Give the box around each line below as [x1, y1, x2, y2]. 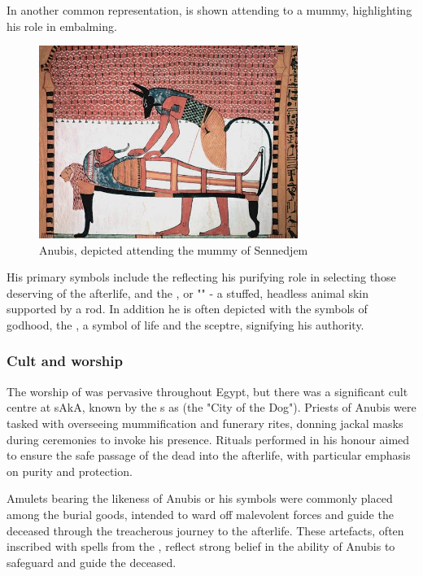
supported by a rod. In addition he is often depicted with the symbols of [7, 300, 368, 317]
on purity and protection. [7, 462, 133, 479]
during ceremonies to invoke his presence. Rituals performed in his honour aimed [7, 430, 410, 447]
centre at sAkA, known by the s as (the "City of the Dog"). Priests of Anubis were [7, 399, 416, 416]
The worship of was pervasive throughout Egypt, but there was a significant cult [7, 382, 408, 399]
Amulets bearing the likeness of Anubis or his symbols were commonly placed [7, 490, 393, 507]
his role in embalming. [7, 17, 117, 34]
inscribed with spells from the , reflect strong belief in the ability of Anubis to [7, 538, 395, 555]
